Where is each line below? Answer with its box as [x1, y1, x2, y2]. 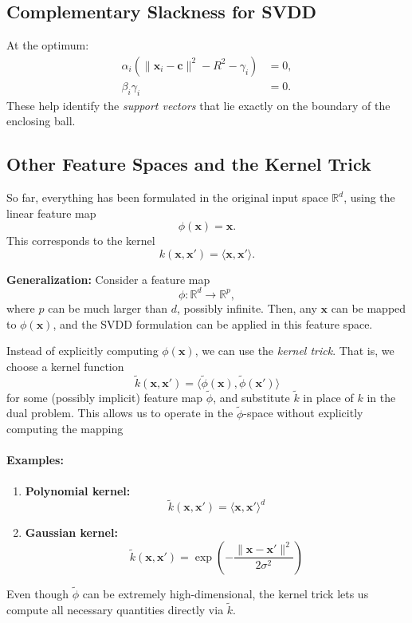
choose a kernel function [6, 357, 124, 374]
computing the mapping [6, 420, 124, 437]
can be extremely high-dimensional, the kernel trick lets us [82, 586, 369, 602]
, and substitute [213, 388, 290, 405]
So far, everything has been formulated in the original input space [6, 189, 328, 206]
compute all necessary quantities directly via [6, 601, 224, 617]
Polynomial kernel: [25, 482, 131, 499]
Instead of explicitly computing [6, 342, 159, 359]
